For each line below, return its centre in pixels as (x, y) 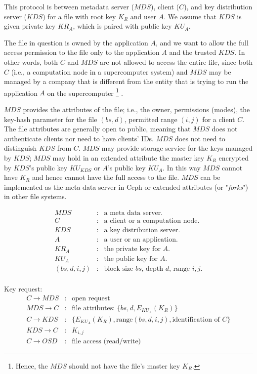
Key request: (23, 289)
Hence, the (32, 366)
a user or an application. (141, 240)
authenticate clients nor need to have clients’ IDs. (79, 138)
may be (220, 71)
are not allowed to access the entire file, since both (176, 62)
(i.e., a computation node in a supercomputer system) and (99, 71)
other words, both (31, 62)
